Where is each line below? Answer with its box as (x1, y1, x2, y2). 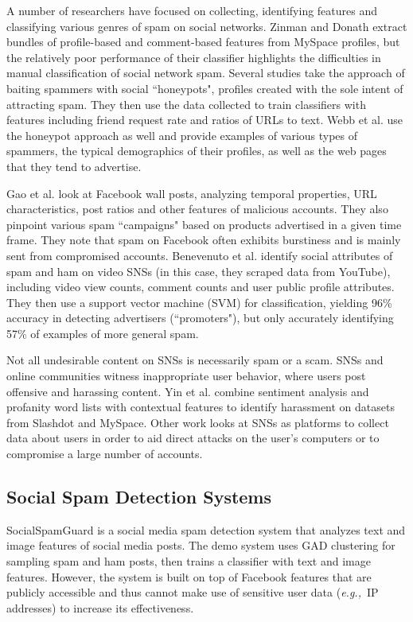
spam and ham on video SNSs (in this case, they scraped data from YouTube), (6, 262, 391, 279)
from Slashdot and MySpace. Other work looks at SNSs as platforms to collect (6, 414, 389, 430)
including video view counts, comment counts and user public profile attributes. (6, 278, 395, 295)
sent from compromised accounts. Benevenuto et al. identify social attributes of (6, 247, 393, 263)
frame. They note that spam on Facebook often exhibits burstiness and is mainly (6, 231, 401, 248)
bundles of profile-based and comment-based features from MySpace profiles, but (6, 33, 400, 50)
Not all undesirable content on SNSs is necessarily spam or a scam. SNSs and (6, 352, 384, 368)
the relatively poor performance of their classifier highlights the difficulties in (6, 49, 381, 65)
